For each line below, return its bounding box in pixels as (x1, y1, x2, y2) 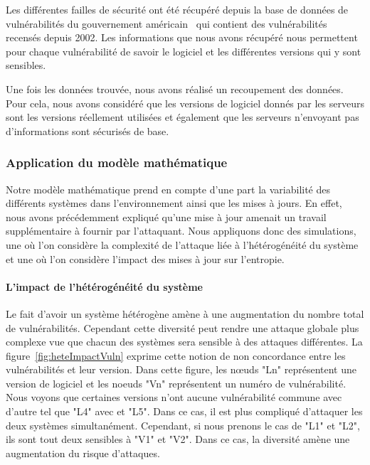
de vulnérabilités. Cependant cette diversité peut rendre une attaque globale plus (6, 320, 359, 335)
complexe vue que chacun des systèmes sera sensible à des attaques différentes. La (6, 334, 363, 349)
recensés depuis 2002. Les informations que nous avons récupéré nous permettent (6, 30, 358, 45)
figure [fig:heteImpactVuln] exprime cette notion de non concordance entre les (6, 348, 346, 363)
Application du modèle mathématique (6, 154, 228, 171)
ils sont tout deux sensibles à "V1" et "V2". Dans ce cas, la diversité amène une (6, 432, 350, 447)
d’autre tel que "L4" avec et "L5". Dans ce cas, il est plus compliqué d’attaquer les (6, 404, 363, 419)
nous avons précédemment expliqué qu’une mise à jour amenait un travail (6, 209, 327, 224)
